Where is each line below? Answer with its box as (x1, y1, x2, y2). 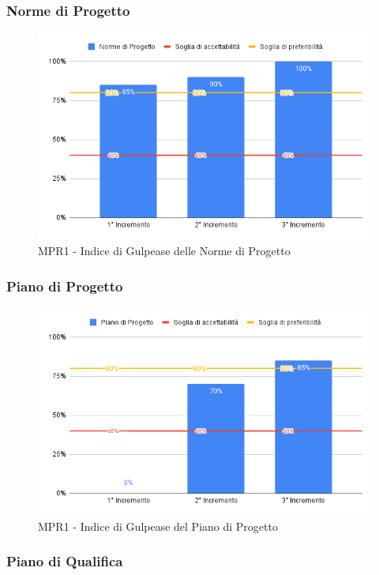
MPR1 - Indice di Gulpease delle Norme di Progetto (38, 242, 291, 258)
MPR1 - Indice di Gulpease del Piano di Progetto (38, 517, 278, 534)
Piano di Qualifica (6, 551, 123, 571)
